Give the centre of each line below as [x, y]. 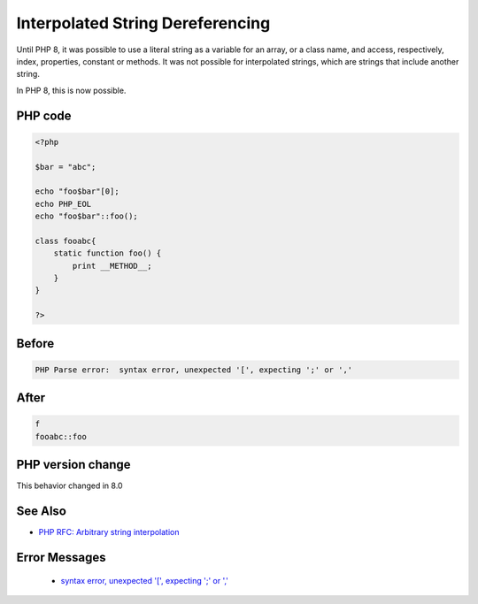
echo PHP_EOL [63, 204]
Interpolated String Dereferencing [143, 23]
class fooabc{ [66, 241]
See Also [41, 512]
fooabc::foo [61, 436]
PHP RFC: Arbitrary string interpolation [109, 532]
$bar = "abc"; [66, 167]
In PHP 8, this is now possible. [71, 90]
